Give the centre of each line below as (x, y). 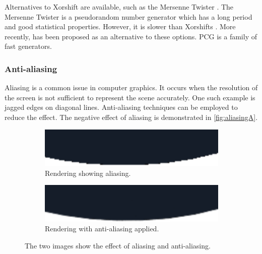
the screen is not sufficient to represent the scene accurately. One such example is (130, 97)
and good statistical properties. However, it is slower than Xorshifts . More (120, 26)
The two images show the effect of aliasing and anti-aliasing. (118, 245)
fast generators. (28, 46)
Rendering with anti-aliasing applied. (102, 229)
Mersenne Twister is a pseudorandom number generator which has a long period (128, 16)
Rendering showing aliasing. (88, 173)
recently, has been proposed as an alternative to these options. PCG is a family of (131, 36)
